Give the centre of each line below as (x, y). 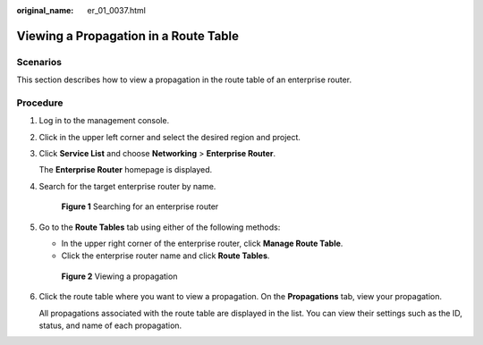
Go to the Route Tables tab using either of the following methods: (160, 227)
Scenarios (39, 62)
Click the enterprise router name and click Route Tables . (165, 256)
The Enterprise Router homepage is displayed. (126, 170)
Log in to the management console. (104, 121)
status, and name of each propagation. (110, 325)
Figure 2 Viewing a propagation (119, 276)
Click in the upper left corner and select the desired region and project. (170, 137)
